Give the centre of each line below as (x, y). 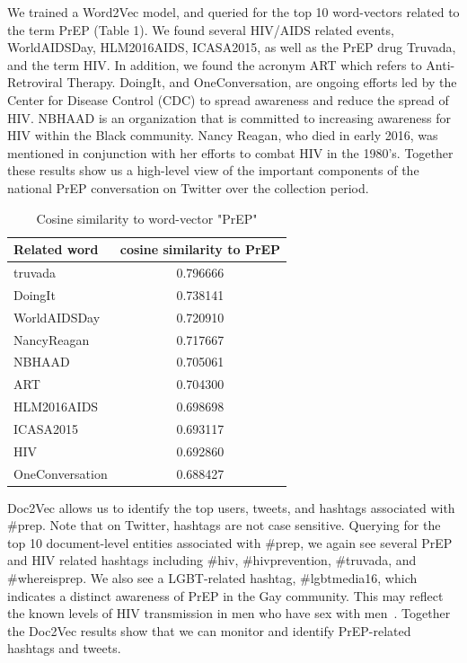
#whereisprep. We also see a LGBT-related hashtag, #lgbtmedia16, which (212, 578)
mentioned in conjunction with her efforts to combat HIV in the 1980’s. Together (230, 152)
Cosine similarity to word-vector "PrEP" (147, 218)
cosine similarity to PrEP (200, 249)
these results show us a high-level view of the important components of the (213, 170)
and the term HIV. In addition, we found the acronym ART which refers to (215, 64)
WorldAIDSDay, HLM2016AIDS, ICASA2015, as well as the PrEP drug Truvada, (232, 47)
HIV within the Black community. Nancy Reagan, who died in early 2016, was (223, 135)
